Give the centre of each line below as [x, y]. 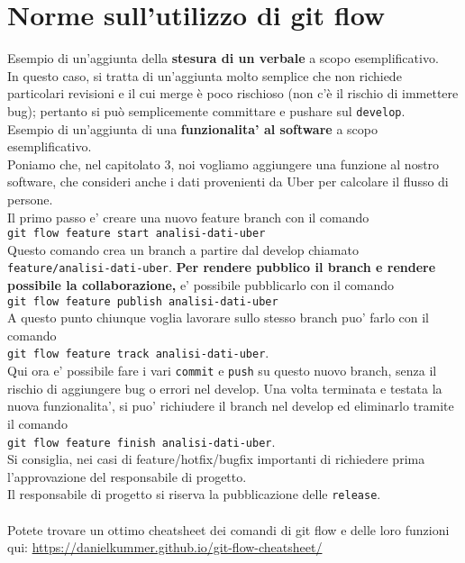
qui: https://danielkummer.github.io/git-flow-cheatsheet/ [165, 547]
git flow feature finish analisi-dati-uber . [141, 441]
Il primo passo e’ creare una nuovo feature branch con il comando [188, 217]
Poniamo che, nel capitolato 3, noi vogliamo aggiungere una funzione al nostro [223, 163]
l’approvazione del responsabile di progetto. [127, 476]
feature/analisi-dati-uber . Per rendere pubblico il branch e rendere [222, 267]
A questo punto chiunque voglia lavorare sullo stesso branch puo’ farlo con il [219, 318]
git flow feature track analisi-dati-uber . [138, 353]
